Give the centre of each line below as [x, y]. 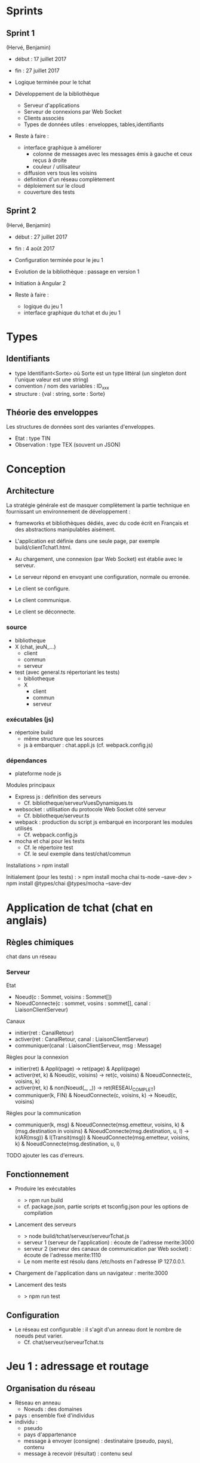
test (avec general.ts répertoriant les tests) [67, 672]
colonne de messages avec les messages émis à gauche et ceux [113, 154]
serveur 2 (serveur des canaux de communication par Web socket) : [108, 1249]
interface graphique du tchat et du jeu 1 [72, 313]
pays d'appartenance [50, 1435]
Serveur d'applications [52, 105]
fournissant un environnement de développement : [68, 512]
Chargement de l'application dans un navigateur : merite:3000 [91, 1273]
